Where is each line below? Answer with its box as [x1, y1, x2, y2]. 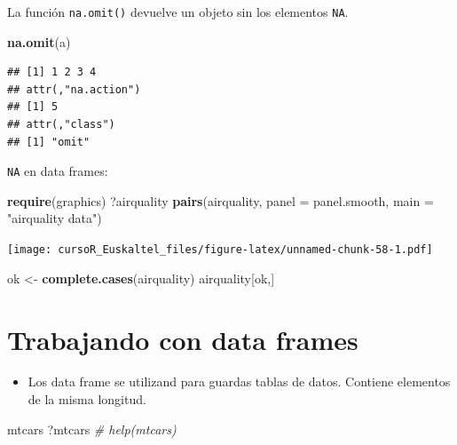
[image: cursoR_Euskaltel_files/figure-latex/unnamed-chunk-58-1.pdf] [7, 243, 433, 257]
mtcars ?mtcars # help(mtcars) [7, 419, 177, 438]
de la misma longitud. [28, 390, 146, 409]
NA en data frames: [7, 162, 108, 180]
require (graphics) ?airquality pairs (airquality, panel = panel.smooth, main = [7, 191, 434, 210]
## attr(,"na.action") [7, 83, 141, 96]
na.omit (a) [7, 32, 71, 51]
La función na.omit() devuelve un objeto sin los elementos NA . [7, 3, 349, 20]
